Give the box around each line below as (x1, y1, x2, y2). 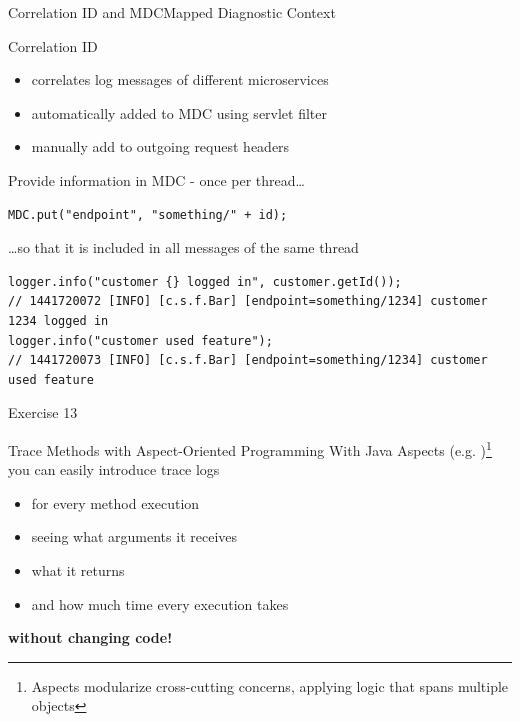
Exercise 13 (8, 402, 78, 423)
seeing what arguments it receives (31, 526, 238, 547)
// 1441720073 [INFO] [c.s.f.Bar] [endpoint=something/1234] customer (8, 353, 488, 368)
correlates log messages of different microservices (31, 69, 329, 90)
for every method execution (31, 492, 200, 513)
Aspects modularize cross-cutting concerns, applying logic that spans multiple (31, 675, 509, 696)
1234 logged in (8, 313, 109, 328)
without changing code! (8, 627, 173, 648)
